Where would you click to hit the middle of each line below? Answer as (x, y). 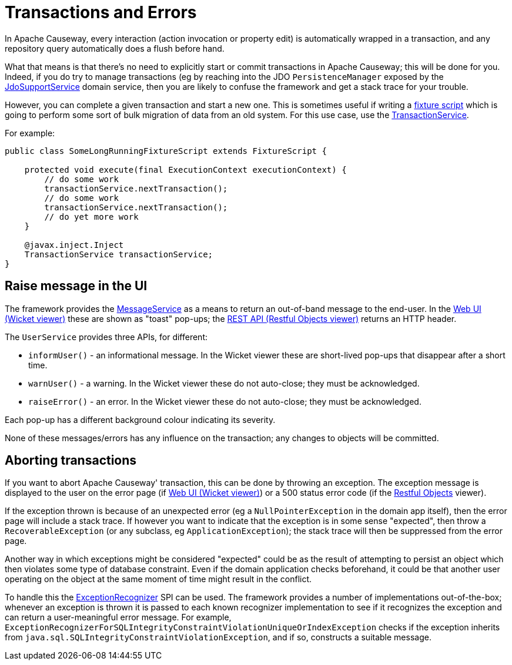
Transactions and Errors (101, 12)
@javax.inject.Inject (74, 245)
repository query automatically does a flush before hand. (115, 48)
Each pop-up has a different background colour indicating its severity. (140, 419)
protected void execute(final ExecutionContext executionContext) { (185, 169)
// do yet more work (91, 216)
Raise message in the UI (76, 286)
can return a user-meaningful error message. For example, (118, 617)
